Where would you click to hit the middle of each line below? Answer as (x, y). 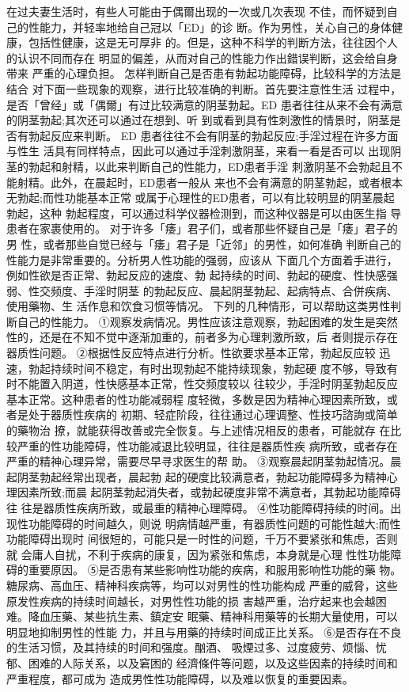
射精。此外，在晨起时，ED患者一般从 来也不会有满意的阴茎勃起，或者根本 (210, 182)
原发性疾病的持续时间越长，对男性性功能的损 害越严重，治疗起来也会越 (191, 601)
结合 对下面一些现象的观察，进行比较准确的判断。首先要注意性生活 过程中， (204, 88)
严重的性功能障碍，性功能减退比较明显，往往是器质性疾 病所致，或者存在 (207, 445)
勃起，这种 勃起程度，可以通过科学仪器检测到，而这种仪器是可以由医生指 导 (204, 213)
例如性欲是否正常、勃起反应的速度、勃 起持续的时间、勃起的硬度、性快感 (197, 275)
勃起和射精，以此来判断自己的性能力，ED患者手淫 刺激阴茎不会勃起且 (210, 166)
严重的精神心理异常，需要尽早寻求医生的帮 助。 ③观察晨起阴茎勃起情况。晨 (204, 461)
